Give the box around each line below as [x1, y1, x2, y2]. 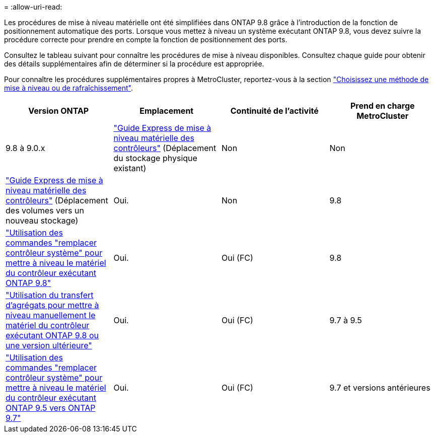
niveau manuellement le [6, 310, 96, 320]
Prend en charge [350, 101, 415, 111]
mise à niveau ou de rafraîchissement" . [4, 84, 133, 92]
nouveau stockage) [6, 215, 79, 226]
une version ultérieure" [6, 340, 92, 350]
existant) [113, 163, 147, 173]
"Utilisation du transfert [6, 290, 94, 300]
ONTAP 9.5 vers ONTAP [6, 403, 96, 413]
